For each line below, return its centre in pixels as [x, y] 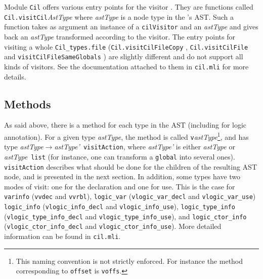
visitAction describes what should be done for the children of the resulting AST [131, 166]
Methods [28, 104]
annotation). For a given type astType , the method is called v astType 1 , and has [126, 136]
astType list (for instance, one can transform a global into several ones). [120, 156]
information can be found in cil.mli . [62, 236]
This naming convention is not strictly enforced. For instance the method [129, 261]
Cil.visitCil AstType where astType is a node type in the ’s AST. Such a [119, 16]
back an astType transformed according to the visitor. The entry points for [120, 36]
